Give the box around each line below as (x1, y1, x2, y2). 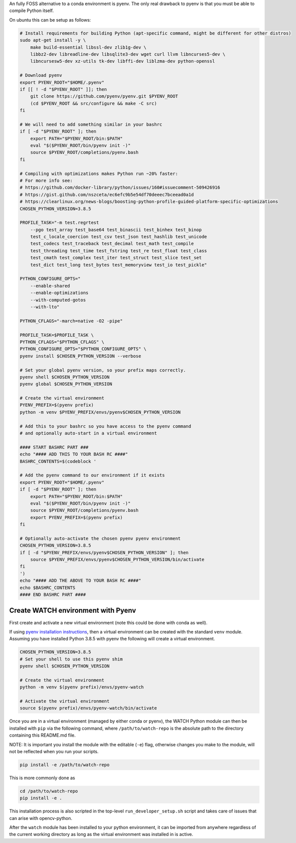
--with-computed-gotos (30, 297, 86, 303)
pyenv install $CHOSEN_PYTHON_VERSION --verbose (19, 353, 141, 359)
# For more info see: (19, 178, 73, 183)
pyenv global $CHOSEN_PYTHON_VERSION (19, 381, 112, 387)
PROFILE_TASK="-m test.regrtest (19, 220, 99, 226)
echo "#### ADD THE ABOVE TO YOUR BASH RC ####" (19, 578, 141, 584)
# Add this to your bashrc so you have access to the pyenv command (19, 423, 191, 429)
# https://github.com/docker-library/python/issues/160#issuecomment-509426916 (19, 185, 220, 191)
